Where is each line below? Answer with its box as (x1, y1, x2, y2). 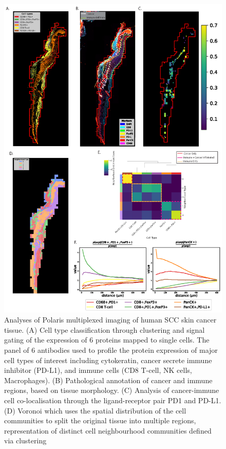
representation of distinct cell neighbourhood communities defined (4, 425, 212, 436)
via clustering (4, 435, 47, 446)
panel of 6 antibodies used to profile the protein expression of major (4, 345, 218, 355)
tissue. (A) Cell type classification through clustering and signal (4, 324, 205, 335)
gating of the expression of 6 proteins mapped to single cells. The (4, 334, 210, 345)
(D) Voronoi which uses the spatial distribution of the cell (4, 405, 186, 416)
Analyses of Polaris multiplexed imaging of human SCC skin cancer (4, 314, 217, 325)
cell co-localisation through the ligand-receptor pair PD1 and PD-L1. (4, 395, 221, 406)
